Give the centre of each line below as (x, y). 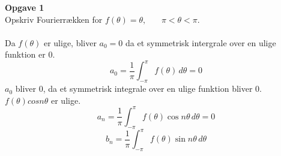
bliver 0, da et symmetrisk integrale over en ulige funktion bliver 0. (138, 88)
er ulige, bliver (70, 42)
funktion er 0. (30, 54)
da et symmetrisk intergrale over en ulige (201, 42)
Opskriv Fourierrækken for (54, 19)
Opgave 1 (25, 7)
